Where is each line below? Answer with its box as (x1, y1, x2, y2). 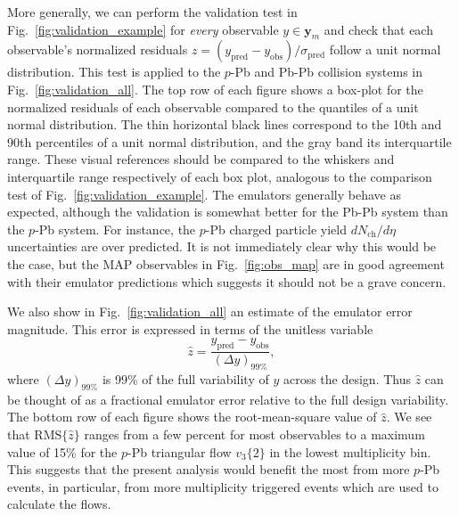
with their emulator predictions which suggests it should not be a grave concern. (7, 272, 447, 291)
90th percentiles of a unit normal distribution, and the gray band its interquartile (7, 132, 452, 151)
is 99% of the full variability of (102, 369, 269, 388)
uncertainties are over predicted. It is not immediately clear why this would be (7, 237, 437, 256)
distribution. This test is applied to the (7, 62, 221, 81)
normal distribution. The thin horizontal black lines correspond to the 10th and (7, 115, 442, 134)
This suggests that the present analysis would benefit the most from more (7, 460, 410, 479)
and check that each (324, 20, 433, 38)
